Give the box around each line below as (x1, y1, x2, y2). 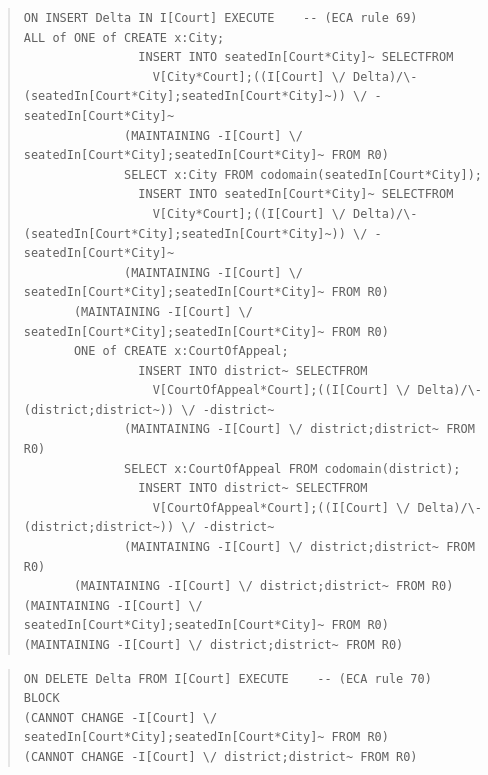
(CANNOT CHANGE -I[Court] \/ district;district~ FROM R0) (23, 749, 418, 764)
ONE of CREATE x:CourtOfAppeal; (73, 344, 289, 359)
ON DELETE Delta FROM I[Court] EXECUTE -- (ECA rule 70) (23, 671, 432, 686)
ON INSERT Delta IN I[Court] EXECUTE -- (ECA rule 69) (23, 11, 418, 25)
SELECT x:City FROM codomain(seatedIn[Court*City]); (124, 167, 482, 182)
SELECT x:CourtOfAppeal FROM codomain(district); (124, 461, 461, 476)
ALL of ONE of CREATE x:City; (23, 30, 225, 45)
